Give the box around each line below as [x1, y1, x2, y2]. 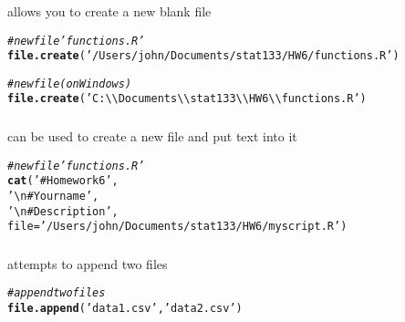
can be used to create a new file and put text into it [7, 127, 297, 146]
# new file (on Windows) [7, 77, 132, 90]
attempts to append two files [7, 254, 168, 273]
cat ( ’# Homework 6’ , [7, 174, 119, 188]
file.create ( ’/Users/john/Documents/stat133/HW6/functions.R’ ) [7, 49, 400, 63]
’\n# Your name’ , [7, 189, 99, 203]
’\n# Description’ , [7, 204, 119, 218]
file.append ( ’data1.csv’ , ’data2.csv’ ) [7, 302, 243, 316]
